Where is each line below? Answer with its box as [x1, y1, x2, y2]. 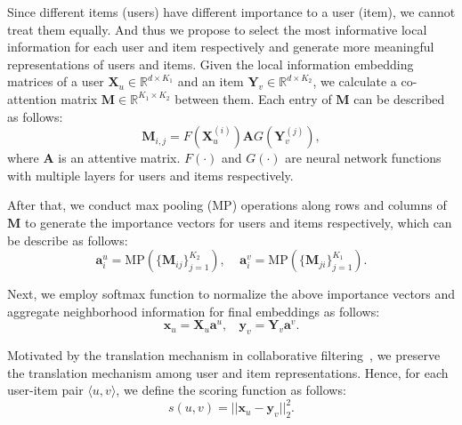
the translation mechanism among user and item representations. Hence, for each [7, 363, 449, 381]
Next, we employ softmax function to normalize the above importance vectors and [7, 285, 456, 303]
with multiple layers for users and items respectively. [7, 165, 294, 184]
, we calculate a [312, 72, 397, 91]
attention [7, 89, 57, 108]
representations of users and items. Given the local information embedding [7, 54, 414, 73]
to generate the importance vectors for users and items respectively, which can [24, 212, 452, 231]
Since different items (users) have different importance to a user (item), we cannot [7, 3, 456, 20]
